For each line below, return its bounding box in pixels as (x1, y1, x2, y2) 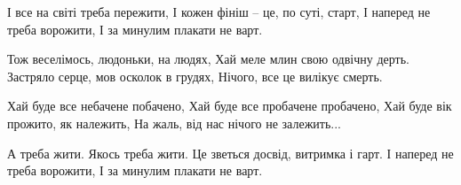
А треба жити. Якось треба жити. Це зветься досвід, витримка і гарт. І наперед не (7, 143, 454, 162)
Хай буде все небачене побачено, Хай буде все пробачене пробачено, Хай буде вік (7, 96, 452, 115)
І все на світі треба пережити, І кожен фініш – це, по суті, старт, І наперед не (7, 3, 431, 20)
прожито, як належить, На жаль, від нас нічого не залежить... (7, 113, 341, 132)
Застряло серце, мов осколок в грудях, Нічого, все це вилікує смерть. (7, 66, 383, 85)
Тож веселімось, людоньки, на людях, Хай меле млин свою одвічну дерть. (7, 50, 409, 68)
